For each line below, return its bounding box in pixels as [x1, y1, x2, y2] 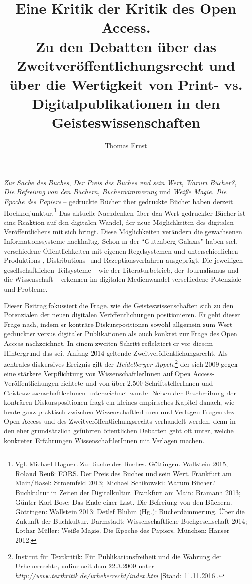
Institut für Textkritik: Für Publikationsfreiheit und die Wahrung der [15, 551, 222, 561]
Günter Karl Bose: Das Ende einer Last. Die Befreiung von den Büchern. [15, 497, 232, 507]
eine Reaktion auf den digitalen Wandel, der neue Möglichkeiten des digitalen [4, 217, 234, 227]
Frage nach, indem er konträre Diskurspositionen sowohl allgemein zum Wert [4, 319, 233, 329]
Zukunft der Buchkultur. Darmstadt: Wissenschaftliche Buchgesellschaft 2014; [15, 515, 247, 526]
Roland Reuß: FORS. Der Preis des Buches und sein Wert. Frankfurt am [15, 468, 232, 478]
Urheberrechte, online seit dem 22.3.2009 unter [15, 561, 154, 571]
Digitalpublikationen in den [32, 93, 220, 113]
